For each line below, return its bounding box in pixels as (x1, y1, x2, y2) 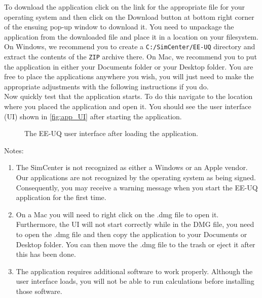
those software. (16, 285, 62, 296)
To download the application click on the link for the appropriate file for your (4, 2, 245, 12)
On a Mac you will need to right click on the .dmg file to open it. (16, 209, 219, 219)
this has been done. (16, 249, 76, 259)
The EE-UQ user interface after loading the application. (24, 128, 198, 139)
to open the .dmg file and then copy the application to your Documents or (16, 229, 247, 239)
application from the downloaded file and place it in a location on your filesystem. (4, 31, 258, 42)
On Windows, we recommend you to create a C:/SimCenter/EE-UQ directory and (4, 41, 255, 52)
